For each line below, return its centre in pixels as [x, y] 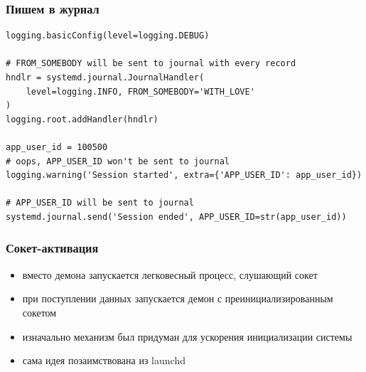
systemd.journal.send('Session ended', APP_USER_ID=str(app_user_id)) [176, 217]
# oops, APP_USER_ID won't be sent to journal [118, 161]
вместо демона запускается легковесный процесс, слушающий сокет [170, 274]
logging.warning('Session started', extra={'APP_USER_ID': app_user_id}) [184, 175]
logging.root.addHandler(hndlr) [82, 119]
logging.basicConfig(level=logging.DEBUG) [108, 36]
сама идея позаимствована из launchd [104, 360]
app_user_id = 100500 [57, 147]
